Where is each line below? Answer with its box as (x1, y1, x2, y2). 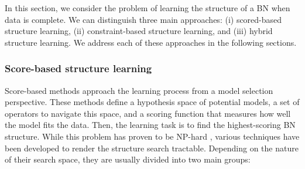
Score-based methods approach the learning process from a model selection (5, 84, 273, 96)
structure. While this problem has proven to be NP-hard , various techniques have (5, 130, 300, 142)
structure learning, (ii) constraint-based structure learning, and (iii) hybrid (5, 25, 273, 37)
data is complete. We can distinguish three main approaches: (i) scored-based (5, 13, 282, 25)
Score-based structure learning (5, 61, 152, 76)
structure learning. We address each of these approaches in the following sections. (5, 36, 297, 48)
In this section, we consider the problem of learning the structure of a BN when (5, 2, 290, 13)
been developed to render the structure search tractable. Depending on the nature (5, 141, 299, 154)
